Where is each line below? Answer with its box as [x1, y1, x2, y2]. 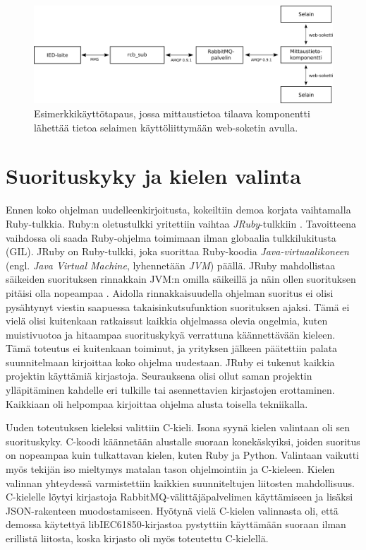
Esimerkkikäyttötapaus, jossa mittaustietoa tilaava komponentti [34, 106, 310, 121]
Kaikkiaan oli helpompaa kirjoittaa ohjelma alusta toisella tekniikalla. [6, 396, 308, 411]
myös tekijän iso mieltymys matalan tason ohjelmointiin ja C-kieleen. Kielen [6, 462, 335, 476]
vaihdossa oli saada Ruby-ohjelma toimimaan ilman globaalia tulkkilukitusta [6, 230, 336, 245]
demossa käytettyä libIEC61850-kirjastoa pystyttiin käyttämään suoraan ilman [6, 517, 346, 532]
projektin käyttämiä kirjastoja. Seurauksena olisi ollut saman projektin [6, 368, 312, 383]
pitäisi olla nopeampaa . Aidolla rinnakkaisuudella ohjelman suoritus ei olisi [6, 285, 334, 300]
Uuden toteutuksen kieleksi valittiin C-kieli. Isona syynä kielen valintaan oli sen [6, 420, 350, 435]
